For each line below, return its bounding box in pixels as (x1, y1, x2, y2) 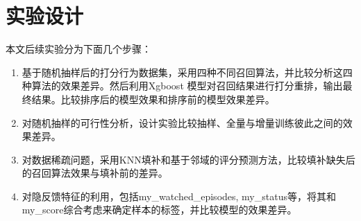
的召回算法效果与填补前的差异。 (22, 166, 168, 180)
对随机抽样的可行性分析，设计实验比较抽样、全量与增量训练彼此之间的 (22, 115, 343, 130)
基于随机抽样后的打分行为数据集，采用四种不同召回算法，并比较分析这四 (22, 64, 353, 79)
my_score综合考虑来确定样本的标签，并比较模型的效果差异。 (22, 202, 297, 217)
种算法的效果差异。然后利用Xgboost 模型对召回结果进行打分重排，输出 (22, 78, 343, 93)
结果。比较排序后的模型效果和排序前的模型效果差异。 (31, 91, 275, 106)
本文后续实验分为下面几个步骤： (6, 42, 151, 56)
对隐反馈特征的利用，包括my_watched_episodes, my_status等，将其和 (22, 188, 336, 203)
